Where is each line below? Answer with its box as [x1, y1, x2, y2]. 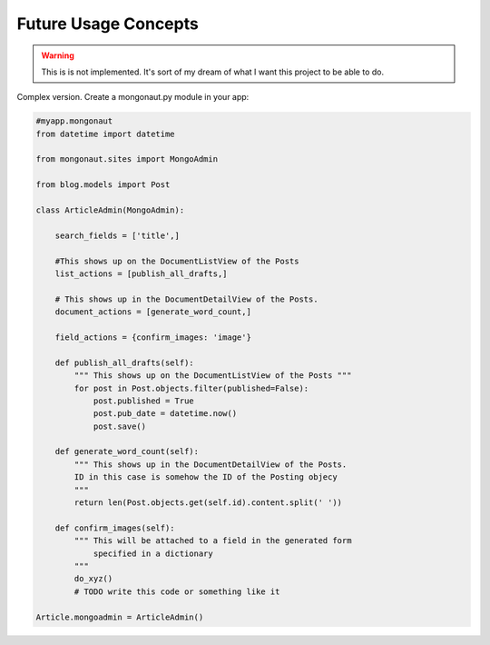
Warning [41, 50, 74, 61]
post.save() [93, 421, 147, 432]
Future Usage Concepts [16, 14, 199, 34]
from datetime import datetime [35, 128, 176, 139]
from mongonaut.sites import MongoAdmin [35, 154, 218, 164]
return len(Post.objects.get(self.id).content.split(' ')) [73, 498, 343, 508]
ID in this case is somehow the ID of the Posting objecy [73, 472, 338, 482]
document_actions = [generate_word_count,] [54, 307, 251, 317]
